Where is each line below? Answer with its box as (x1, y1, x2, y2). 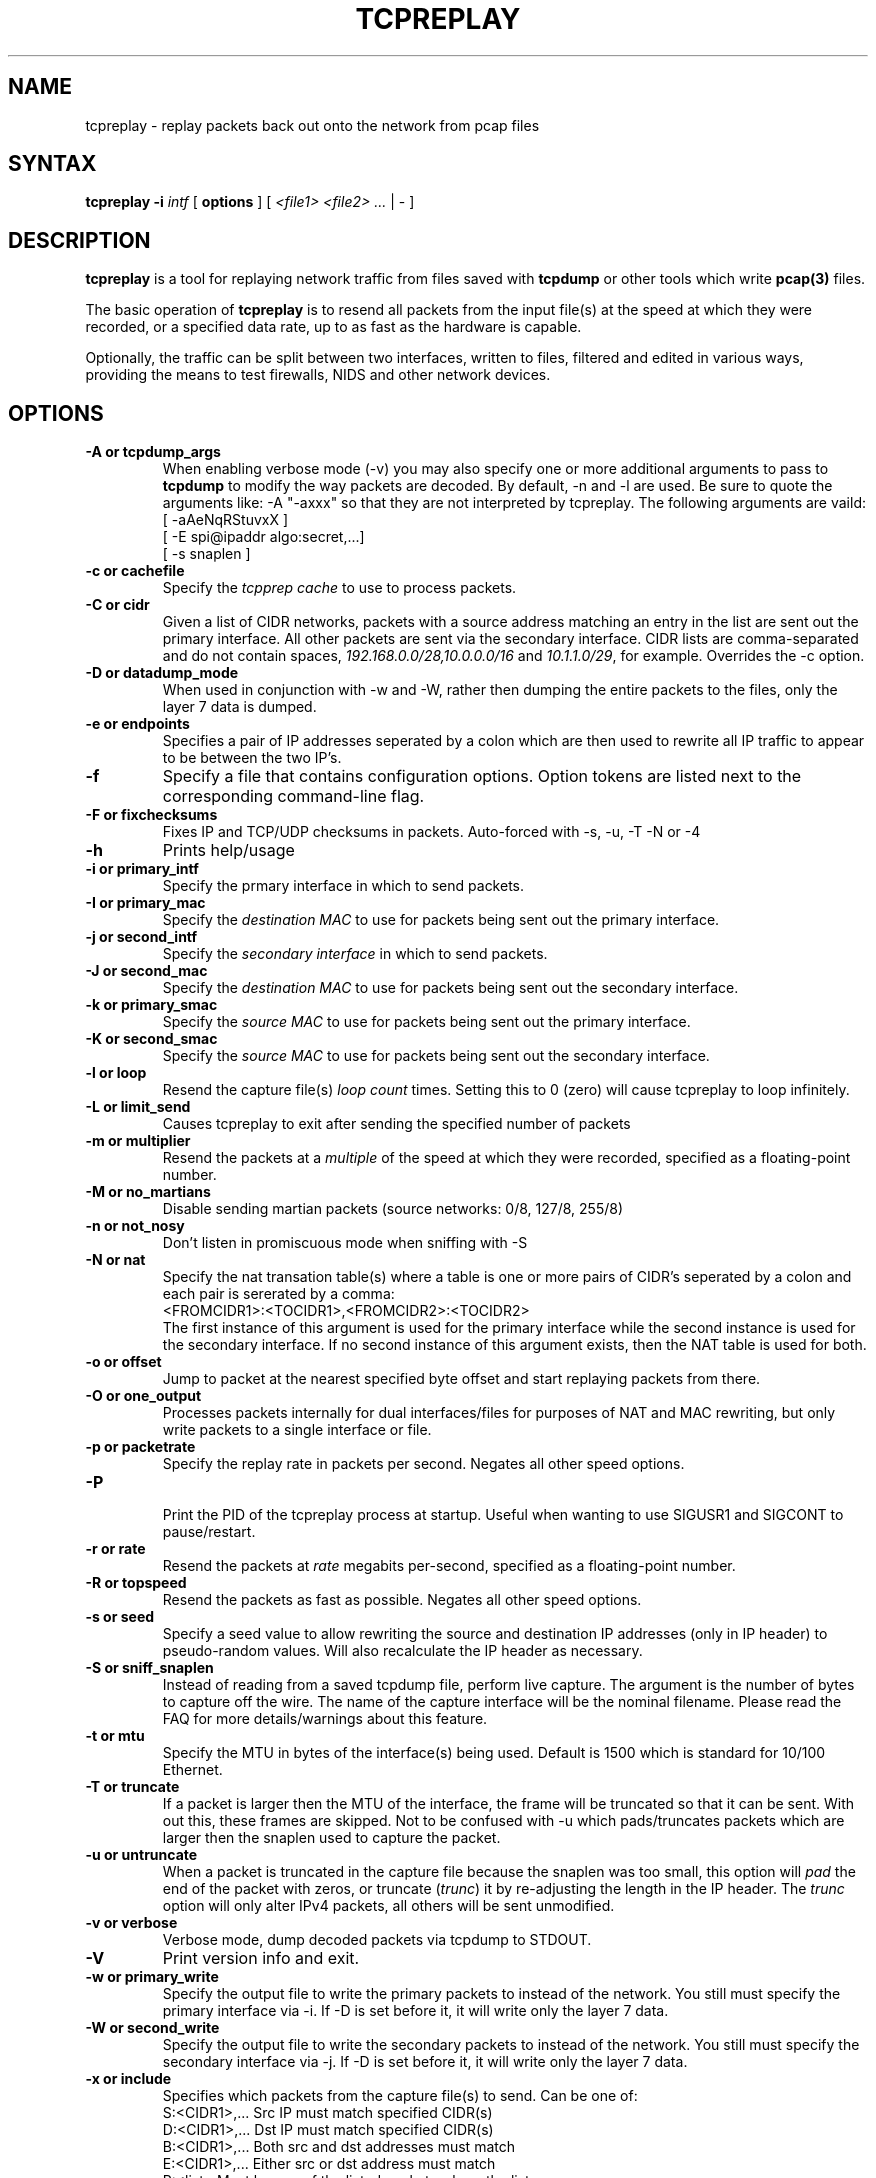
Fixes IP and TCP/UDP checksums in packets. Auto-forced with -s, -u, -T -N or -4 (162, 823, 701, 841)
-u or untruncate (85, 1846, 198, 1864)
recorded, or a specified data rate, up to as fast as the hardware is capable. (85, 318, 582, 336)
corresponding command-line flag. (162, 786, 425, 807)
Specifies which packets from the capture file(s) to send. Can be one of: (162, 2087, 638, 2105)
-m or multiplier (85, 1132, 191, 1150)
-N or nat (85, 1251, 146, 1269)
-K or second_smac (85, 1030, 218, 1048)
